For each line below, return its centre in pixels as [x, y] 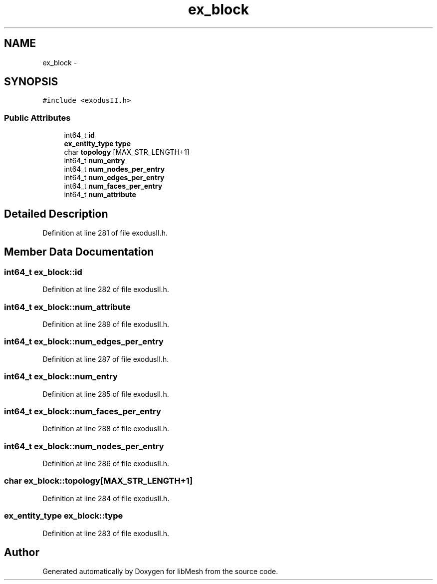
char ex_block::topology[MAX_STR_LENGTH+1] [99, 481]
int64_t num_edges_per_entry [114, 178]
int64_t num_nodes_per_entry [114, 169]
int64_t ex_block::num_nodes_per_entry [84, 446]
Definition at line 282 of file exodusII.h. [106, 290]
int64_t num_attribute [100, 195]
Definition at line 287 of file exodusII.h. [106, 359]
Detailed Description [56, 214]
